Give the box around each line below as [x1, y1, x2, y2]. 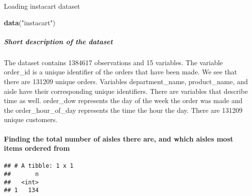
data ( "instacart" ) [4, 17, 56, 27]
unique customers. [4, 114, 58, 125]
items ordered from [4, 143, 70, 153]
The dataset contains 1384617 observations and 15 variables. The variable [4, 57, 223, 67]
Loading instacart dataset [4, 1, 80, 11]
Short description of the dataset [4, 36, 113, 46]
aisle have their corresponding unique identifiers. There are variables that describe [4, 86, 248, 96]
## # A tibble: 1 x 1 [4, 162, 74, 170]
